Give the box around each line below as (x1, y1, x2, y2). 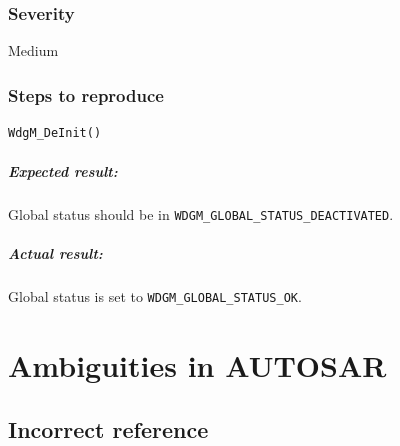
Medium (8, 40, 59, 61)
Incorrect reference (8, 413, 209, 444)
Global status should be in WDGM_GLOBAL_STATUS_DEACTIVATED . (8, 204, 394, 225)
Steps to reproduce (8, 82, 164, 107)
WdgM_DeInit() (8, 126, 102, 141)
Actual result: (8, 243, 103, 264)
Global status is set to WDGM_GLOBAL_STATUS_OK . (8, 286, 302, 307)
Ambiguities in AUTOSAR (8, 345, 387, 386)
